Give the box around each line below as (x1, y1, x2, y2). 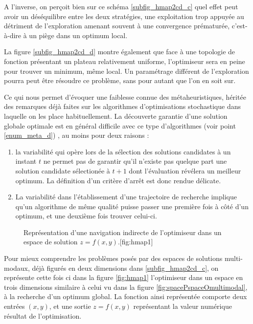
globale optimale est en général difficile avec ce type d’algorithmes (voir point (4, 120, 236, 130)
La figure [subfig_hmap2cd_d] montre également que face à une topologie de (4, 46, 235, 57)
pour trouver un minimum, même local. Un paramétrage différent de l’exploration (4, 65, 249, 76)
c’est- (231, 21, 248, 31)
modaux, (4, 262, 30, 273)
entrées (4, 301, 25, 311)
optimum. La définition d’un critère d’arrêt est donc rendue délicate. (15, 175, 221, 185)
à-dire (4, 30, 22, 40)
